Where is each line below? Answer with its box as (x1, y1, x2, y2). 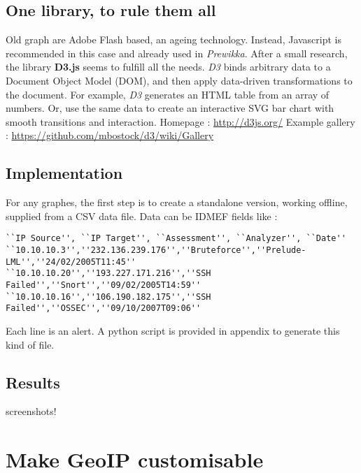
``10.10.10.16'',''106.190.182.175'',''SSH (6, 291, 211, 302)
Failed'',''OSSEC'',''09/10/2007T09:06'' (6, 303, 201, 314)
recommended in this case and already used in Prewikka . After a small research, (6, 45, 348, 60)
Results (6, 371, 60, 393)
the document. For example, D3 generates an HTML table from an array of (6, 87, 330, 101)
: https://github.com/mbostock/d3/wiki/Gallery (6, 128, 214, 143)
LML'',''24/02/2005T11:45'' (6, 256, 136, 267)
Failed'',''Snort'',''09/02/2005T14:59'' (6, 279, 201, 290)
